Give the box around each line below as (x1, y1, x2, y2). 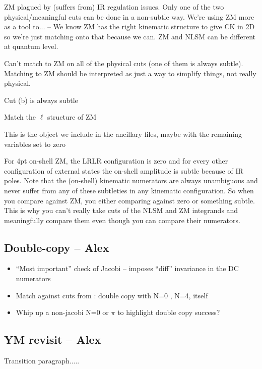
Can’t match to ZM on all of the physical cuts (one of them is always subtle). (4, 58, 243, 68)
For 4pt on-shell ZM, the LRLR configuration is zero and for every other (4, 155, 228, 166)
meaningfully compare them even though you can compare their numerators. (4, 215, 240, 225)
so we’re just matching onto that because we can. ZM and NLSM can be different (4, 31, 256, 41)
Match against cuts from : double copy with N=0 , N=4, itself (16, 290, 208, 300)
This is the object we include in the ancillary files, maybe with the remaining (4, 128, 242, 139)
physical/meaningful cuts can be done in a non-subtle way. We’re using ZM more (4, 11, 254, 22)
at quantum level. (4, 41, 58, 51)
